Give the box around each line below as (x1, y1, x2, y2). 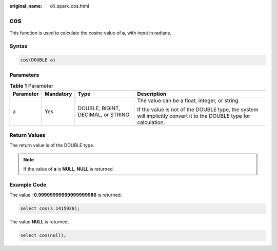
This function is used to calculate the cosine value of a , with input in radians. (9, 30, 172, 36)
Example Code (9, 181, 47, 188)
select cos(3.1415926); (20, 205, 81, 212)
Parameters (9, 71, 39, 78)
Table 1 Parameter (9, 82, 53, 90)
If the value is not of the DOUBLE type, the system (137, 106, 259, 113)
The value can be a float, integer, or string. (137, 97, 240, 104)
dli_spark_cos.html (50, 3, 89, 9)
